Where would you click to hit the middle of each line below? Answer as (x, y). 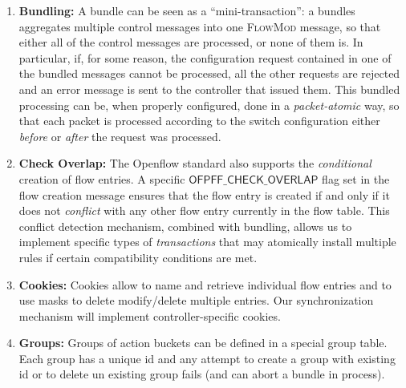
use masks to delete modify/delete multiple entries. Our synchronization (196, 300)
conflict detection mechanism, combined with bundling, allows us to (185, 226)
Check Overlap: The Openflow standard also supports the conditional (195, 163)
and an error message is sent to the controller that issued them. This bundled (209, 89)
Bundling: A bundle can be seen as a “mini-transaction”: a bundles (187, 10)
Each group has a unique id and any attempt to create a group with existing (207, 358)
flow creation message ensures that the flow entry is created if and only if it (204, 194)
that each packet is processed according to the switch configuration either (199, 121)
